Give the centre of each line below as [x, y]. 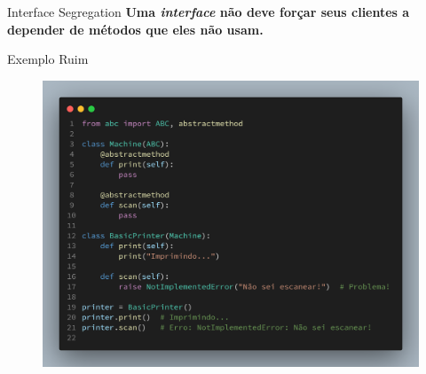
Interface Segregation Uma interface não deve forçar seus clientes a [209, 12]
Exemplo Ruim [48, 59]
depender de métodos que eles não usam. [135, 29]
